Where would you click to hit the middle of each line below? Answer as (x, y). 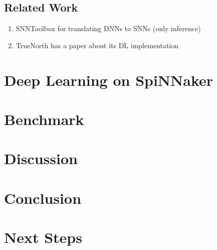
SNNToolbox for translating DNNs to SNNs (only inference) (108, 28)
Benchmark (44, 119)
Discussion (41, 158)
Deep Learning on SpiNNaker (109, 80)
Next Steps (43, 237)
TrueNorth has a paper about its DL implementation (97, 45)
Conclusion (43, 198)
